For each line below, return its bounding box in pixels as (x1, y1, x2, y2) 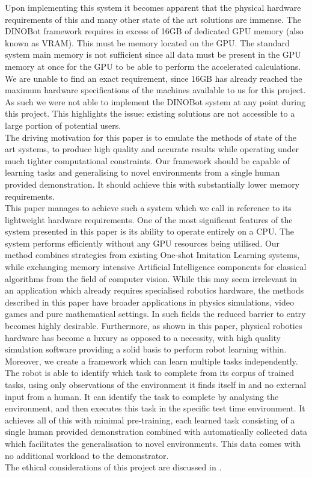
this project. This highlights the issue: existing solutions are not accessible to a (5, 107, 295, 120)
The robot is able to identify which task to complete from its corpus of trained (5, 366, 295, 379)
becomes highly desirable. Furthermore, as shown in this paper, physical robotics (5, 319, 302, 332)
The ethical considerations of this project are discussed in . (5, 461, 222, 473)
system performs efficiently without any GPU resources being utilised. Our (5, 236, 280, 249)
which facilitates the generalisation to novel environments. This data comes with (5, 437, 301, 449)
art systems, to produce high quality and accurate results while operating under (5, 143, 299, 155)
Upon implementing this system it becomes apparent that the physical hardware (5, 1, 301, 13)
